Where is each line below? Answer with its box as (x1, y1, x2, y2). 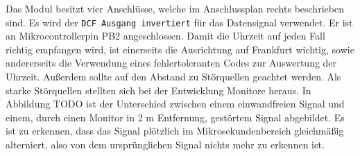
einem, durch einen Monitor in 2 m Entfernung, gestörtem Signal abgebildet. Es (6, 110, 345, 124)
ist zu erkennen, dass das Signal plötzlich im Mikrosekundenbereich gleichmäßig (6, 123, 344, 138)
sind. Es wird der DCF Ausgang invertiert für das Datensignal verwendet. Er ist (6, 15, 353, 29)
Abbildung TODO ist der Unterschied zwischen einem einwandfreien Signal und (6, 96, 345, 111)
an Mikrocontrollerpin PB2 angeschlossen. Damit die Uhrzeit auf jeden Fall (6, 28, 325, 43)
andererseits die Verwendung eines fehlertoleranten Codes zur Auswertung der (6, 55, 337, 70)
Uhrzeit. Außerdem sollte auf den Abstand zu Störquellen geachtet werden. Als (6, 69, 341, 84)
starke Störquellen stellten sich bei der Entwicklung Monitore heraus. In (6, 83, 311, 97)
